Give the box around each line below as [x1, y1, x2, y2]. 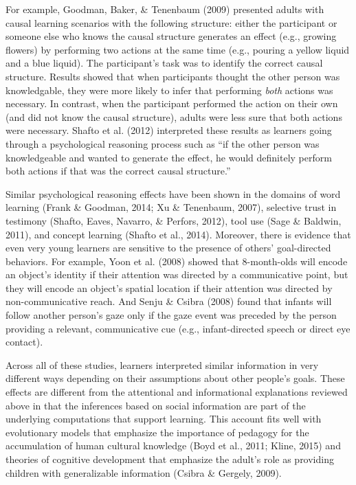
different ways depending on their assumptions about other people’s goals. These [5, 371, 345, 385]
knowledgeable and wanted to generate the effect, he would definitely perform [5, 150, 332, 164]
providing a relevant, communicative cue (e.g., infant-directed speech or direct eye [5, 321, 351, 335]
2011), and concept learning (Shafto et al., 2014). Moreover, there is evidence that [5, 227, 351, 241]
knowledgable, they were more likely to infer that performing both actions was [5, 82, 333, 97]
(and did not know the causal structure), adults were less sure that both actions [5, 109, 342, 124]
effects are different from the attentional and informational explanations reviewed [5, 385, 348, 399]
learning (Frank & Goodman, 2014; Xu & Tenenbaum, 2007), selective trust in [5, 200, 337, 214]
